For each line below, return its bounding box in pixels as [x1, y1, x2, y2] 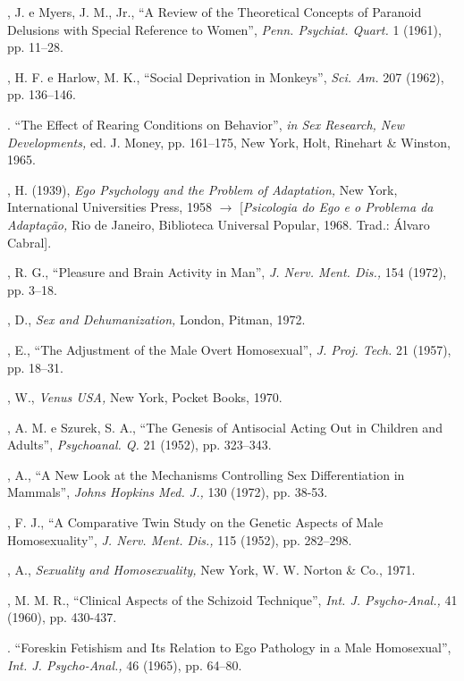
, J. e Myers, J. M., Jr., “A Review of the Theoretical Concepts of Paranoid [7, 3, 422, 21]
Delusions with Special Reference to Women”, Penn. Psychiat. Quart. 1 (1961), [7, 20, 442, 38]
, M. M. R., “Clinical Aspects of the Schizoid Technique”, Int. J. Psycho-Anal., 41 [7, 590, 458, 609]
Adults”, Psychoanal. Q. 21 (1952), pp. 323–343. [7, 435, 272, 454]
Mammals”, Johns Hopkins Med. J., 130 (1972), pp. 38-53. [7, 483, 328, 501]
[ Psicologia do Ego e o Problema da [239, 198, 434, 216]
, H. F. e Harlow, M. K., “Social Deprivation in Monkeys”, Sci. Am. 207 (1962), [7, 67, 444, 86]
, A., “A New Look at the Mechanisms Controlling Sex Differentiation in [7, 465, 405, 483]
